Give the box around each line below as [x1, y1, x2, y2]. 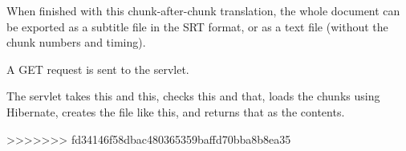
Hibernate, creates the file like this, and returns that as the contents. [6, 103, 345, 120]
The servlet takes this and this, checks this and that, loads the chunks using [6, 88, 380, 104]
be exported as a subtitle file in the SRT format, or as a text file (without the [6, 18, 388, 35]
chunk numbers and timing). [6, 34, 146, 51]
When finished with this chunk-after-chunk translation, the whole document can [6, 2, 400, 18]
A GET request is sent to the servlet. [6, 60, 189, 77]
